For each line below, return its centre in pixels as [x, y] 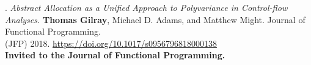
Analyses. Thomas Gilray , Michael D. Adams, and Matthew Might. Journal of [155, 19]
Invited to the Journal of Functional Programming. [115, 55]
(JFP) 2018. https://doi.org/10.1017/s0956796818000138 [111, 43]
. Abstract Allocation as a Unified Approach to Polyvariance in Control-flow [146, 7]
